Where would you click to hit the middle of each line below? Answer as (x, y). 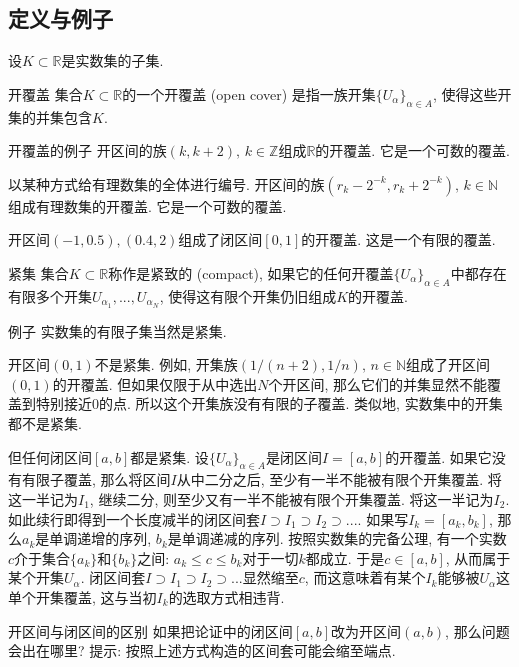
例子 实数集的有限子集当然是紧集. (117, 330)
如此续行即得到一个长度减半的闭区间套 (134, 518)
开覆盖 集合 (45, 93)
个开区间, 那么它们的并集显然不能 (378, 383)
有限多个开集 (50, 295)
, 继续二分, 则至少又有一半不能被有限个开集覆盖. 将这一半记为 (291, 498)
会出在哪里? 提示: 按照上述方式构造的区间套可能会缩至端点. (202, 650)
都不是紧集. (45, 423)
